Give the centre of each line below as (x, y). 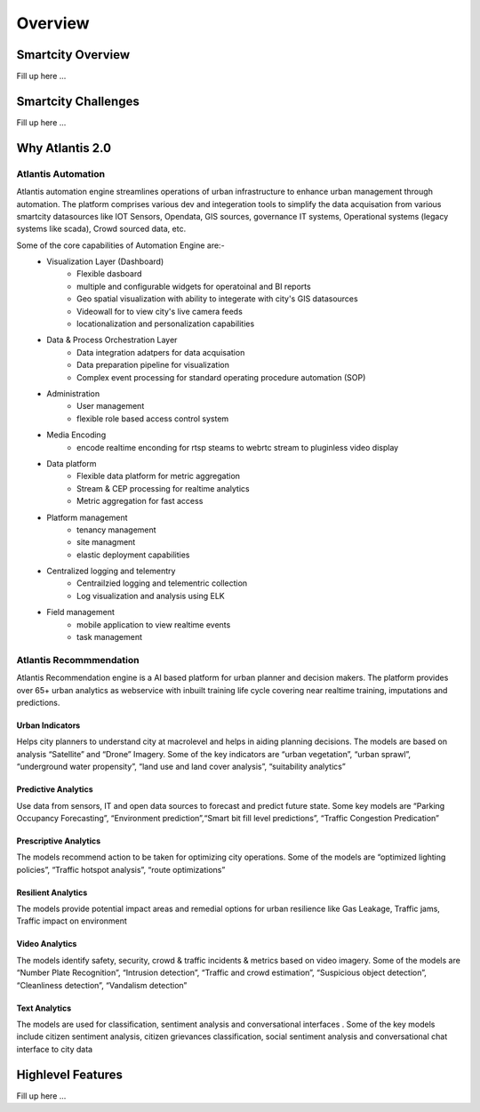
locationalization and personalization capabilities (166, 324)
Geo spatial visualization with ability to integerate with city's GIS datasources (218, 299)
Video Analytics (47, 944)
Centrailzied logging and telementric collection (162, 583)
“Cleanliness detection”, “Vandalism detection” (102, 985)
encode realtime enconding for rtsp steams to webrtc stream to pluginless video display (238, 447)
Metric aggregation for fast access (140, 501)
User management (111, 406)
